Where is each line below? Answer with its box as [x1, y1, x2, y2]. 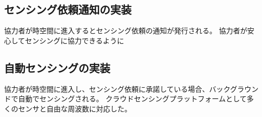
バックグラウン [209, 83, 259, 94]
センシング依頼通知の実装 [4, 2, 132, 17]
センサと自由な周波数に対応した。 [18, 103, 132, 113]
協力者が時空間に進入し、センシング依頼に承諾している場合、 [4, 83, 209, 94]
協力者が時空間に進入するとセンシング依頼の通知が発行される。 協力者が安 [4, 25, 254, 36]
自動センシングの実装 [4, 60, 110, 75]
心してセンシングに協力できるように [4, 35, 124, 45]
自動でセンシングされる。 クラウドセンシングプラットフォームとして [18, 93, 247, 104]
